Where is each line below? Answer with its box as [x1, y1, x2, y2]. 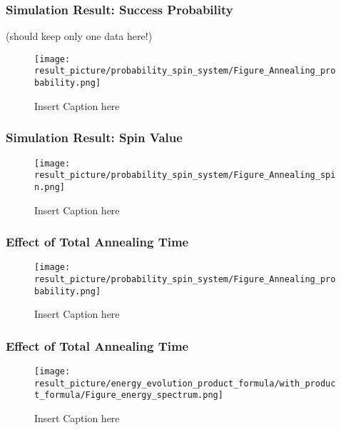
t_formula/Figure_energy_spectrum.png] [34, 390, 223, 401]
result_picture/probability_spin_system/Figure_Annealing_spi [34, 170, 336, 181]
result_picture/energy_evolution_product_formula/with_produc [34, 378, 336, 389]
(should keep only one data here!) [6, 29, 153, 44]
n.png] [34, 181, 65, 192]
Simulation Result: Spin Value [6, 129, 183, 146]
